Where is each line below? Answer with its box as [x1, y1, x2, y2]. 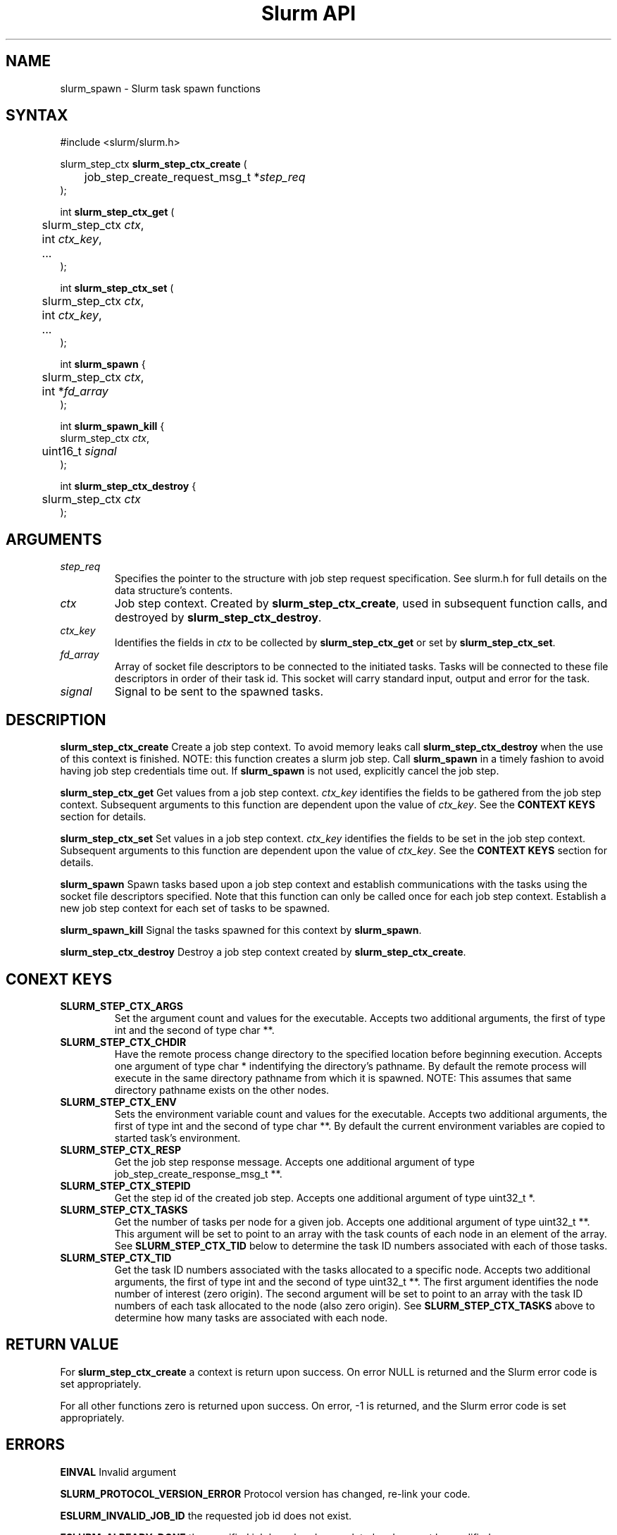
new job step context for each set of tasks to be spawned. [60, 902, 330, 915]
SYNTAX [6, 106, 68, 125]
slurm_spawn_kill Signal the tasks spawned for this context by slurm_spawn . [60, 924, 422, 937]
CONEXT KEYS [6, 970, 113, 988]
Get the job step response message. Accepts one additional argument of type [114, 1155, 475, 1168]
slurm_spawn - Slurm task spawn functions [60, 82, 261, 94]
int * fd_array [42, 384, 108, 399]
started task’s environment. [114, 1131, 241, 1144]
